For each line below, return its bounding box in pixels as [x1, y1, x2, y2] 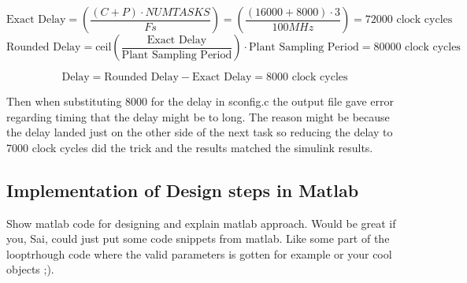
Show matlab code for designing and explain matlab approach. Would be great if [6, 214, 396, 231]
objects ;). [6, 261, 54, 277]
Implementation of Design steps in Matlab [6, 177, 359, 202]
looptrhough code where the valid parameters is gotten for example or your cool [6, 245, 392, 262]
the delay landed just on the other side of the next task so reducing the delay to [6, 124, 393, 140]
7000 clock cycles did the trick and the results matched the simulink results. [6, 139, 373, 155]
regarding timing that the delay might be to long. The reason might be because [6, 108, 390, 125]
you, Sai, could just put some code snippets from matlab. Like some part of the [6, 230, 390, 247]
